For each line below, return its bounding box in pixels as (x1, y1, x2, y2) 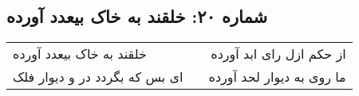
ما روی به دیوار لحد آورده (208, 67, 346, 86)
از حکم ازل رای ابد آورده (211, 44, 346, 63)
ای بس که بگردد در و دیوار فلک (13, 67, 183, 86)
